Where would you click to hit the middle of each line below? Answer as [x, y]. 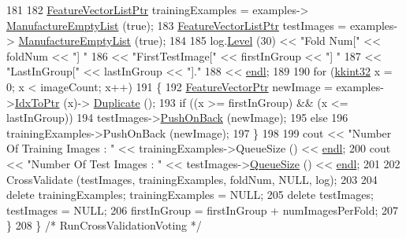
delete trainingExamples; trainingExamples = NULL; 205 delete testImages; [190, 195]
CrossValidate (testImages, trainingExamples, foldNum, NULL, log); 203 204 [192, 179]
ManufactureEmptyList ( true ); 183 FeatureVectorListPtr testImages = [177, 25]
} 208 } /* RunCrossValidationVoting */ [104, 225]
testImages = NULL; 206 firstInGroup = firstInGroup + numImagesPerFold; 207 [203, 210]
